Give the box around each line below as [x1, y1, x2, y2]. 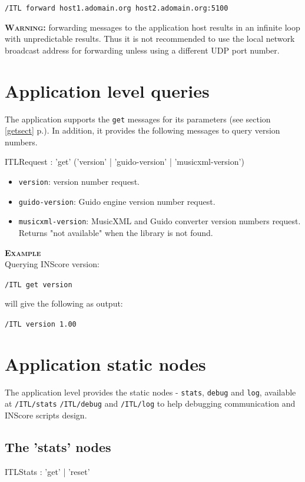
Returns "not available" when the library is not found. [18, 226, 213, 238]
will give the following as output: [5, 297, 123, 310]
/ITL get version [5, 280, 72, 289]
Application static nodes [5, 351, 206, 375]
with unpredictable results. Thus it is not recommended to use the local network [5, 32, 295, 45]
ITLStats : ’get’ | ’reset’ [5, 465, 90, 477]
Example [5, 246, 41, 258]
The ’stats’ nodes [5, 438, 111, 456]
